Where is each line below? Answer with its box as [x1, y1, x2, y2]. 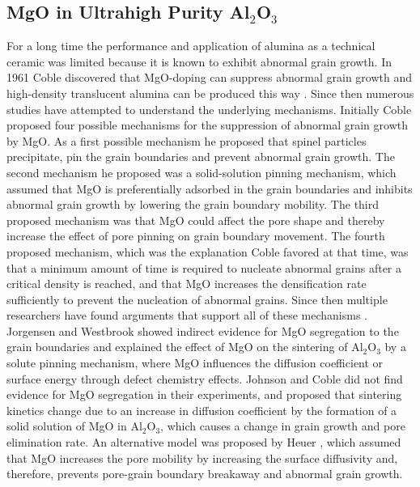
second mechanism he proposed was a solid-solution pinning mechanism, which [6, 163, 397, 180]
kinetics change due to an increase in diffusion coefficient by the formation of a [6, 401, 397, 418]
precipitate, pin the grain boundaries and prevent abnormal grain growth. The [6, 148, 395, 165]
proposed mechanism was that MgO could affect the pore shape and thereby [6, 211, 385, 228]
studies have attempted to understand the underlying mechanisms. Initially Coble [6, 100, 412, 117]
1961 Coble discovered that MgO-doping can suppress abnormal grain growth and [6, 69, 413, 86]
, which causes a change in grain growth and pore [160, 417, 405, 434]
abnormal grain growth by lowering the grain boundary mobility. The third [6, 196, 380, 213]
